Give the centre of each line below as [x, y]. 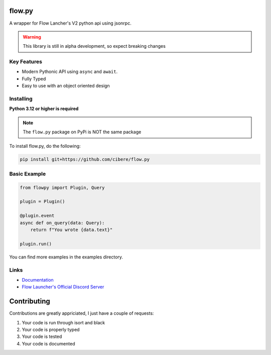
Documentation [38, 280]
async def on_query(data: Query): [62, 223]
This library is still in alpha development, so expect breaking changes [94, 46]
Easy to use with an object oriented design [66, 86]
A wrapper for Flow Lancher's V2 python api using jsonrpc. [70, 23]
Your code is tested [42, 336]
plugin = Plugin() [42, 202]
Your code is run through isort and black [63, 322]
